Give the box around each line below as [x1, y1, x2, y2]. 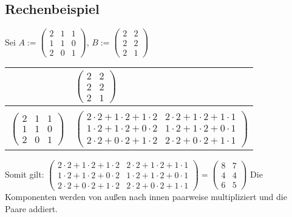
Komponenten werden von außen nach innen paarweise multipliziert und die [5, 190, 287, 202]
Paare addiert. [5, 202, 58, 215]
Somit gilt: [5, 167, 44, 180]
